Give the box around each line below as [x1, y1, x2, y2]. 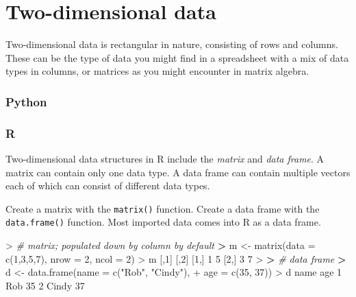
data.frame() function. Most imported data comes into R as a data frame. [5, 215, 321, 229]
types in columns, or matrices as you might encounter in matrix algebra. [5, 64, 309, 78]
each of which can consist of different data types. [5, 178, 210, 193]
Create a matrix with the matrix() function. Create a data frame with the [5, 201, 320, 215]
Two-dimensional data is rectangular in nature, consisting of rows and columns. [5, 37, 338, 51]
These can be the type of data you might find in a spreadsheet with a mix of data [5, 50, 349, 64]
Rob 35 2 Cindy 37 [5, 278, 85, 292]
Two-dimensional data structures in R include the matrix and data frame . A [5, 151, 325, 165]
